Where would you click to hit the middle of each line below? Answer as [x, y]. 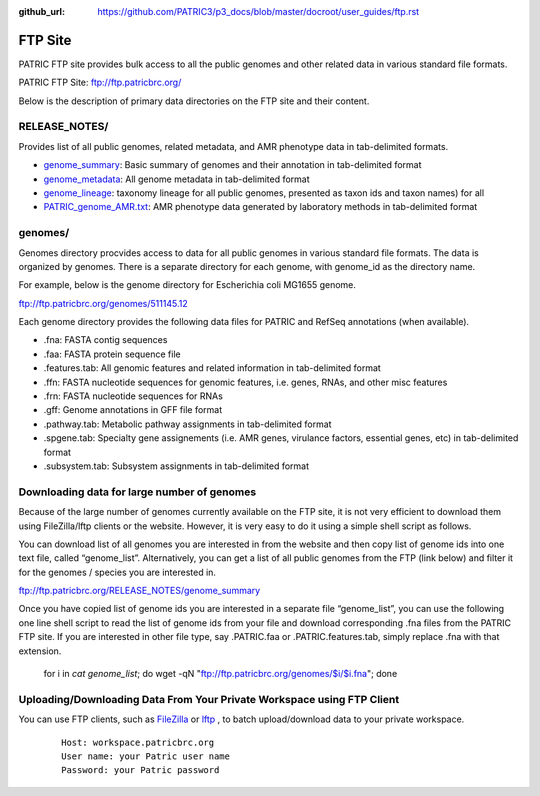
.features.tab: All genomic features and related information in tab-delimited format [212, 368]
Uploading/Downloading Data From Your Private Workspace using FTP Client [209, 699]
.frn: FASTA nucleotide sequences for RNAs [133, 396]
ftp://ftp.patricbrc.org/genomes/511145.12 [103, 303]
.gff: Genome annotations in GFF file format [133, 410]
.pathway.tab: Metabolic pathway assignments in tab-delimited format [187, 424]
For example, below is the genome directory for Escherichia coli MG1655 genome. [187, 285]
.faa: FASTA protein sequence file [112, 354]
